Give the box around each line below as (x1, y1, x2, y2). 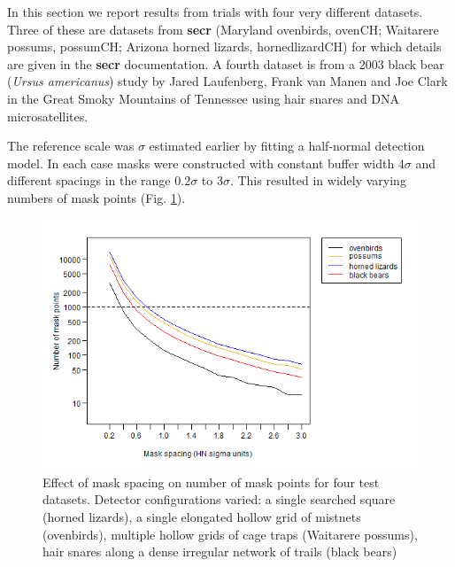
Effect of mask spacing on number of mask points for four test (42, 472, 380, 491)
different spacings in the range (7, 171, 171, 190)
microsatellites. (7, 106, 89, 125)
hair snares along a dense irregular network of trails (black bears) (42, 542, 397, 561)
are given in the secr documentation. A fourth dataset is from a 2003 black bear (7, 54, 444, 73)
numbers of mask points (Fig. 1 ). (7, 188, 186, 206)
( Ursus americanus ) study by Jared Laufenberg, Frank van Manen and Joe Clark (7, 72, 448, 90)
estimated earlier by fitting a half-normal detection (149, 136, 425, 155)
